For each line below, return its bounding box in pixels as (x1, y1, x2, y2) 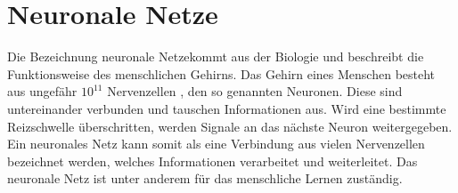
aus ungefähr (7, 82, 78, 101)
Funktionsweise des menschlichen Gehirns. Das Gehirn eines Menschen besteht (7, 64, 436, 83)
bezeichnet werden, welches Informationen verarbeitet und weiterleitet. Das (7, 151, 418, 170)
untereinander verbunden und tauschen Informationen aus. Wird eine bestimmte (7, 99, 446, 117)
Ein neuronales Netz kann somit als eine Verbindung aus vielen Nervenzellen (7, 134, 425, 153)
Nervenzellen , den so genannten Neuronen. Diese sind (107, 82, 403, 101)
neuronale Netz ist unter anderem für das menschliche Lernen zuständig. (7, 169, 403, 188)
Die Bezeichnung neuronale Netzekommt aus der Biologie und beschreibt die (7, 47, 424, 66)
